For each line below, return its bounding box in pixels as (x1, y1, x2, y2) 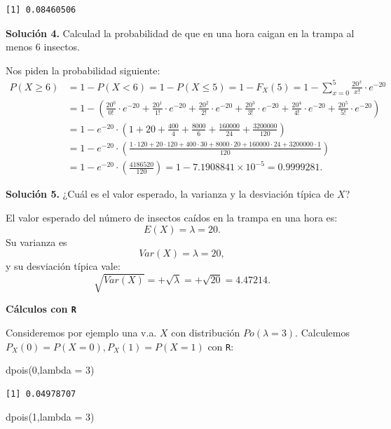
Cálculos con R (6, 301, 76, 316)
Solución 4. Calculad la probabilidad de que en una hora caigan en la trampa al (6, 25, 355, 40)
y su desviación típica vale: (6, 259, 121, 273)
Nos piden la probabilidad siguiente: (6, 62, 160, 77)
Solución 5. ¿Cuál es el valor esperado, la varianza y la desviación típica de (6, 186, 334, 201)
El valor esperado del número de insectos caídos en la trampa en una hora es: (6, 210, 338, 224)
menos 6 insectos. (6, 39, 80, 54)
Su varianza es (6, 234, 67, 249)
